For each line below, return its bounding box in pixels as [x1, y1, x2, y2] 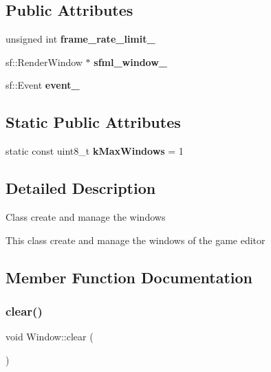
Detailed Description [6, 177, 156, 199]
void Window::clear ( [6, 329, 94, 344]
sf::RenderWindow [6, 54, 83, 69]
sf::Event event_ [6, 78, 80, 92]
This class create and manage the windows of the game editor [6, 232, 265, 247]
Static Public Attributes [6, 111, 181, 133]
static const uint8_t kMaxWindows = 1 [6, 144, 184, 158]
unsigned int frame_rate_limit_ [6, 32, 155, 46]
